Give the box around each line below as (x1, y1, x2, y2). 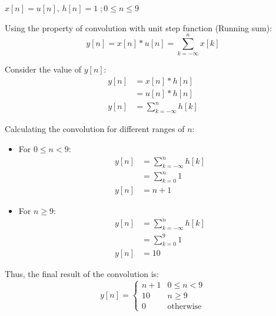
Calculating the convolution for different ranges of (5, 123, 185, 135)
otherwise (167, 302, 202, 311)
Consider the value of (5, 63, 82, 75)
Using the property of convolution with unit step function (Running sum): (5, 21, 272, 34)
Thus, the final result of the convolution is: (5, 268, 159, 280)
